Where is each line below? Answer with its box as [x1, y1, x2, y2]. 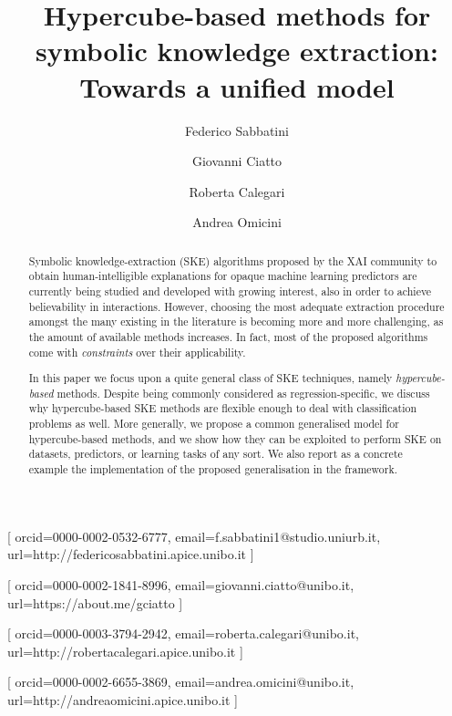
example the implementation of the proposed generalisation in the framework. [28, 462, 398, 477]
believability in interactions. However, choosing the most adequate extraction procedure [28, 298, 445, 314]
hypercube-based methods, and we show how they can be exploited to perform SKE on [28, 431, 442, 446]
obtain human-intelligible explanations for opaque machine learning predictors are [28, 268, 417, 284]
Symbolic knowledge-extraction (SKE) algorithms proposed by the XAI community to [28, 253, 437, 268]
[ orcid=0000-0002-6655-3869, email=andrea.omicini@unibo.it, [7, 672, 354, 691]
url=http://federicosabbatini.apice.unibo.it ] [7, 545, 254, 564]
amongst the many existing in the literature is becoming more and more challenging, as [28, 314, 444, 329]
